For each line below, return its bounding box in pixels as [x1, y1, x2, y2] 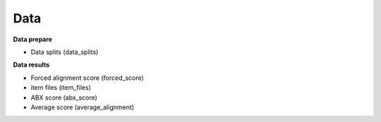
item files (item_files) [30, 83, 92, 92]
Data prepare [13, 35, 53, 43]
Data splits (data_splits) [30, 48, 99, 56]
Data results [13, 60, 49, 69]
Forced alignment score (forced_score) [30, 74, 144, 82]
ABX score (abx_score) [30, 93, 98, 102]
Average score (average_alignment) [30, 102, 134, 111]
